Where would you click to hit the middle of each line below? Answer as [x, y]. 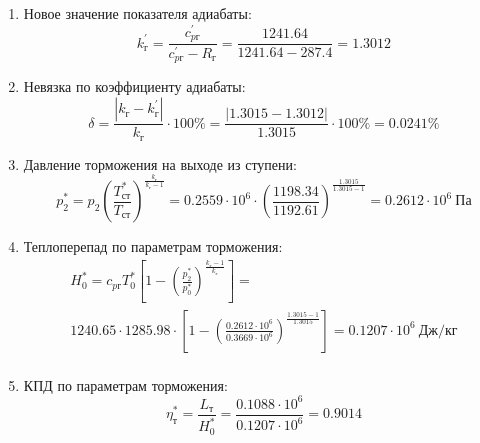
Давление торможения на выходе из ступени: [160, 163]
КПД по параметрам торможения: [125, 384]
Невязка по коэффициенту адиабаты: [134, 86]
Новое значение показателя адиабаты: [137, 13]
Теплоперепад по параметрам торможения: [153, 246]
